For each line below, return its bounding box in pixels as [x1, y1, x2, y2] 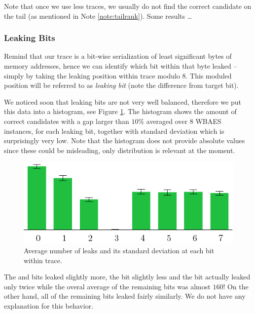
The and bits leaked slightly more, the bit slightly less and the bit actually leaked [4, 272, 251, 282]
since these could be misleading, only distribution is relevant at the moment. [4, 145, 235, 155]
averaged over [146, 116, 188, 126]
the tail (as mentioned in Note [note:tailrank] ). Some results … [4, 10, 192, 21]
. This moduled [185, 70, 232, 80]
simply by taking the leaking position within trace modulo [4, 70, 180, 80]
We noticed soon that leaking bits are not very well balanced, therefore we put [4, 96, 241, 107]
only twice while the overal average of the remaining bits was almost [4, 281, 211, 291]
